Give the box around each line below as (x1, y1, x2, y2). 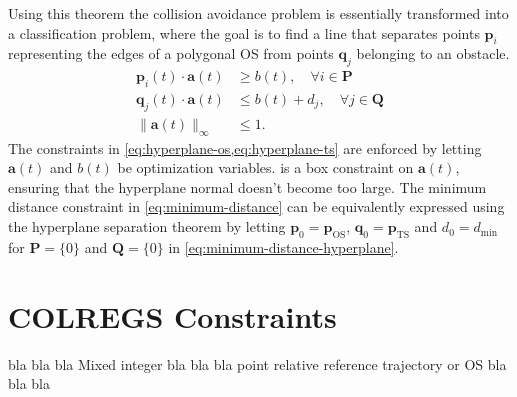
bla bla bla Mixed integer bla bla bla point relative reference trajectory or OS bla (8, 353, 507, 374)
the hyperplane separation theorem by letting (8, 216, 286, 237)
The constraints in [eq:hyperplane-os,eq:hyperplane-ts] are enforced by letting (8, 137, 482, 158)
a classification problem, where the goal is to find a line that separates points (8, 22, 480, 43)
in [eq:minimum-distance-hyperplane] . (168, 236, 399, 257)
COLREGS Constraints (8, 295, 337, 336)
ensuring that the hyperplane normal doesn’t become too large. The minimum (8, 176, 487, 197)
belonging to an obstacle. (356, 43, 510, 64)
